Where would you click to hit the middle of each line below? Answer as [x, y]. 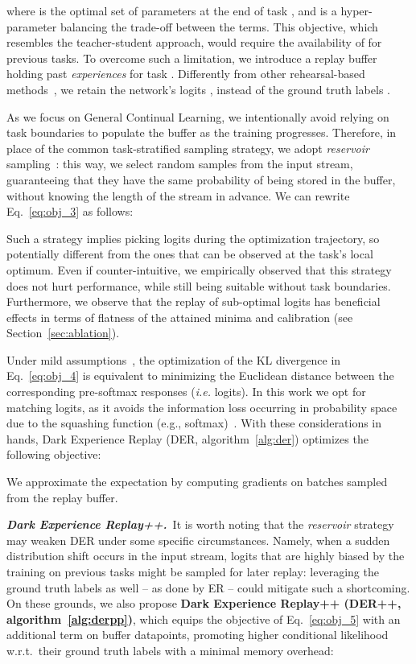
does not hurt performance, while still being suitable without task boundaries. [199, 285]
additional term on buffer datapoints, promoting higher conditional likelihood [198, 635]
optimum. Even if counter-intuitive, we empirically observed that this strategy [199, 269]
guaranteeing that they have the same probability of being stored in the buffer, [201, 179]
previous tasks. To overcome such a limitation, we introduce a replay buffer [192, 58]
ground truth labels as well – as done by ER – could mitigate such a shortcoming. [208, 587]
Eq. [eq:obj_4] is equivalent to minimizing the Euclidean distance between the [200, 375]
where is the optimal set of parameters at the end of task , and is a [172, 10]
